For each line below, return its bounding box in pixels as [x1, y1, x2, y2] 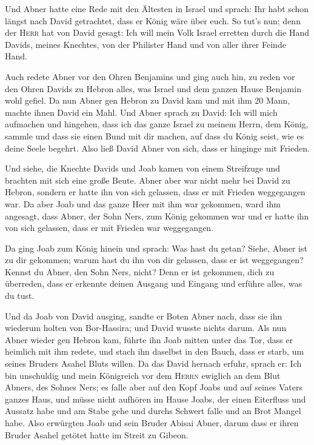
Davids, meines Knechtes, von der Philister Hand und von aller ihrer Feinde [5, 38, 286, 50]
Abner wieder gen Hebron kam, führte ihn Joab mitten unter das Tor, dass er [5, 333, 293, 346]
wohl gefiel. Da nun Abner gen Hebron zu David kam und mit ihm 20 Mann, [5, 94, 290, 107]
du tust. [5, 289, 35, 302]
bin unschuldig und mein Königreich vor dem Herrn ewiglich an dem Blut [5, 369, 281, 381]
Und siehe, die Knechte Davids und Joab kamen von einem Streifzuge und [5, 162, 281, 175]
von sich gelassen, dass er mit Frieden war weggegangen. [5, 221, 214, 234]
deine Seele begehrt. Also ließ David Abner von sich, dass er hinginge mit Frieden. [5, 141, 310, 154]
